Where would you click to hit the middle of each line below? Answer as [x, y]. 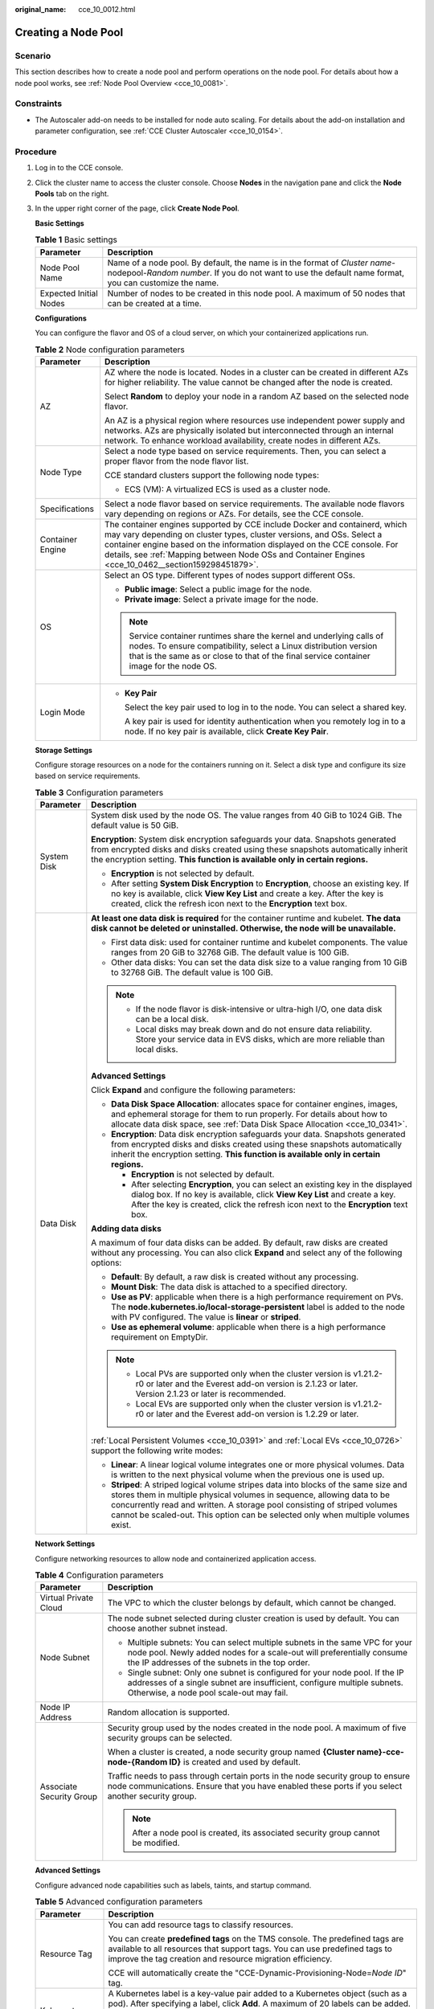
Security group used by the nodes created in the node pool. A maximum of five [257, 1728]
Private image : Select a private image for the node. [222, 599]
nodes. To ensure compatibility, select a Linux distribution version [253, 645]
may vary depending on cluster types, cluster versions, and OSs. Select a [244, 534]
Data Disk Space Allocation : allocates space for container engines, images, [254, 1104]
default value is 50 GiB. [135, 825]
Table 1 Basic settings [76, 239]
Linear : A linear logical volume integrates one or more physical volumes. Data [258, 1465]
